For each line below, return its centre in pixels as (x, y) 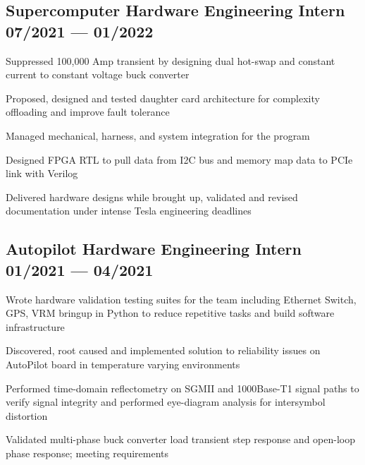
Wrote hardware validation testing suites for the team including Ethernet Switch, (181, 299)
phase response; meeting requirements (87, 453)
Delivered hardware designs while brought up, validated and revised (152, 197)
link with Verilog (42, 173)
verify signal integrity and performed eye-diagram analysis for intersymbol (166, 402)
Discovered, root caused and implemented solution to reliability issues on (163, 350)
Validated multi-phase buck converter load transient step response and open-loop (181, 439)
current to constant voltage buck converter (98, 74)
